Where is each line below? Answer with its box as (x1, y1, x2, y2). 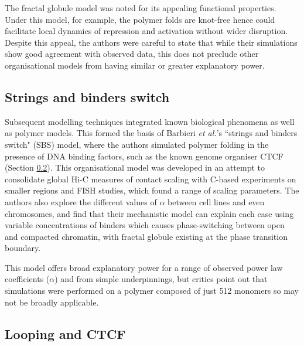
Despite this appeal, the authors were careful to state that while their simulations (5, 36, 298, 48)
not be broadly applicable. (5, 296, 99, 308)
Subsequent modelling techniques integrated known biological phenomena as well (5, 115, 295, 127)
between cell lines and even (168, 195, 265, 208)
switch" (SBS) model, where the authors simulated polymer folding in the (5, 138, 269, 150)
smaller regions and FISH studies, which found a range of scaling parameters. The (5, 184, 299, 196)
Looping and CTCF (5, 324, 126, 342)
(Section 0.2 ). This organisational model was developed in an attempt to (5, 161, 265, 174)
